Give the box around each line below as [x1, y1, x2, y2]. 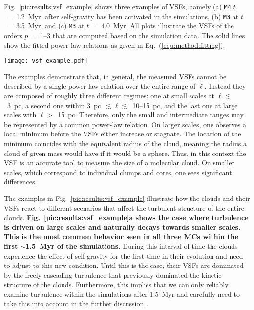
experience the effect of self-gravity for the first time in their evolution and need [4, 250, 243, 261]
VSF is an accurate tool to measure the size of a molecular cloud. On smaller [4, 157, 234, 168]
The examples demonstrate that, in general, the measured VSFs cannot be [4, 71, 227, 81]
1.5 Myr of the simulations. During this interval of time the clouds [25, 241, 238, 251]
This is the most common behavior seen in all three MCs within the [4, 231, 238, 242]
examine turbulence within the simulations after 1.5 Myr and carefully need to [4, 288, 240, 299]
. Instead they [204, 81, 246, 91]
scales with [4, 110, 37, 120]
